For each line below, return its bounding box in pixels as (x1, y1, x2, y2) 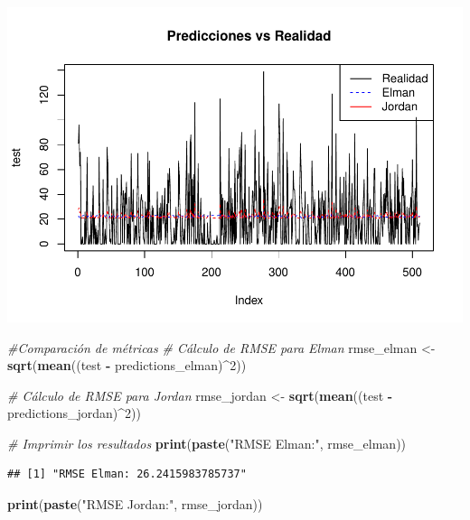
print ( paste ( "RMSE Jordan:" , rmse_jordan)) (7, 495, 263, 514)
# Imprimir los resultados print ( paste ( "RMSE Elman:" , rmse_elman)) (7, 433, 407, 452)
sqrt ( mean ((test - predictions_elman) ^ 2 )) (7, 356, 247, 375)
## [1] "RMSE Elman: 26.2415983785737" (7, 468, 247, 481)
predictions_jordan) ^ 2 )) (7, 404, 142, 422)
